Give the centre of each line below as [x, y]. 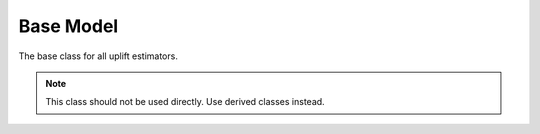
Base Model [68, 26]
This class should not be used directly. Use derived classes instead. [185, 102]
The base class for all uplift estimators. [98, 56]
